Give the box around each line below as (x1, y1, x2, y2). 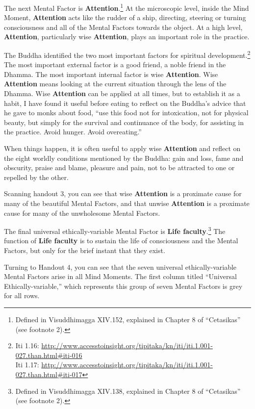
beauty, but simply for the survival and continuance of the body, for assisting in (4, 117, 244, 127)
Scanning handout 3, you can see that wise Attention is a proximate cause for (4, 188, 242, 199)
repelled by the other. (4, 172, 69, 182)
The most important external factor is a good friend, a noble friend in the (4, 59, 226, 70)
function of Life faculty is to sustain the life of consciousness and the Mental (4, 235, 238, 246)
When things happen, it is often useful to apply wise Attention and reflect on (4, 143, 241, 153)
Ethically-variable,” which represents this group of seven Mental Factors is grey (4, 281, 243, 291)
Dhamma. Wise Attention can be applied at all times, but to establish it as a (4, 88, 240, 99)
